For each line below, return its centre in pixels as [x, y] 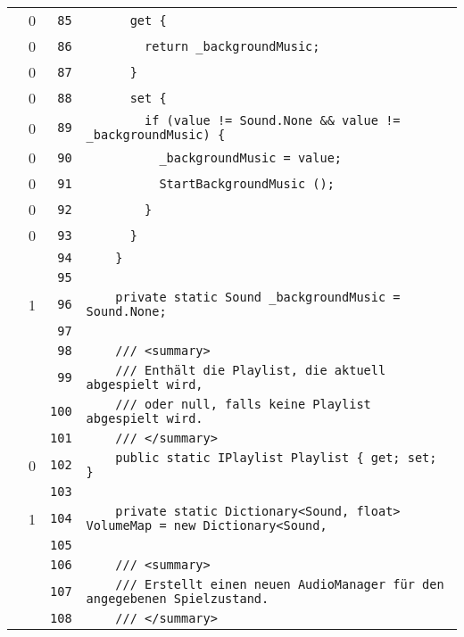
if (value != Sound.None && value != [273, 120]
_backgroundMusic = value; [251, 157]
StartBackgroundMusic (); [247, 183]
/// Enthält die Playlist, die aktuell [251, 370]
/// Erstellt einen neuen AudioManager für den [280, 584]
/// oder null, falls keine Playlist [243, 404]
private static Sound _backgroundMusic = [258, 297]
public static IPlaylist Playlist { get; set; [276, 458]
